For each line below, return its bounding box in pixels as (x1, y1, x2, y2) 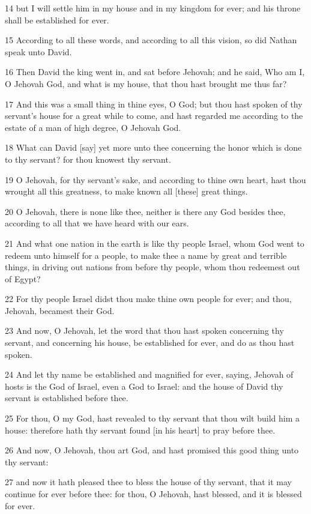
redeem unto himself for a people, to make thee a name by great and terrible (5, 249, 287, 261)
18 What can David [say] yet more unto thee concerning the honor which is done (5, 141, 302, 154)
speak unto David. (5, 45, 72, 58)
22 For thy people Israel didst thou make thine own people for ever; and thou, (5, 292, 292, 305)
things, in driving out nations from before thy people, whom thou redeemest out (5, 261, 300, 273)
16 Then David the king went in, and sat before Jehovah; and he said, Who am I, (5, 65, 305, 78)
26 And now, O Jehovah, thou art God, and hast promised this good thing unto (5, 444, 299, 456)
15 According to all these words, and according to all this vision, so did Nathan (5, 34, 297, 46)
